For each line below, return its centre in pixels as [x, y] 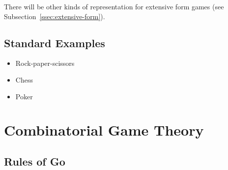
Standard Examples [55, 42]
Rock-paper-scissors [45, 63]
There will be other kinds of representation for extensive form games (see [114, 6]
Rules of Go [35, 161]
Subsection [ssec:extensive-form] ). [55, 16]
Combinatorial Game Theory [104, 130]
